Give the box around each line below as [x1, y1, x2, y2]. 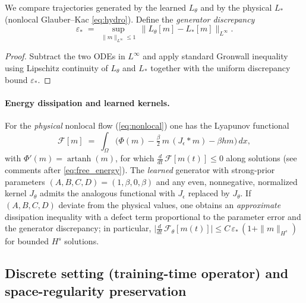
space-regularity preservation [5, 281, 187, 299]
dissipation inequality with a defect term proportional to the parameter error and [5, 210, 301, 222]
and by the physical [200, 1, 272, 13]
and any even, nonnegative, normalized [156, 175, 298, 187]
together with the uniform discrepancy [150, 61, 291, 74]
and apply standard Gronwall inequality [143, 50, 288, 62]
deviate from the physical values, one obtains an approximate [58, 198, 281, 210]
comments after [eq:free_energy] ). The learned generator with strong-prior [5, 164, 275, 176]
